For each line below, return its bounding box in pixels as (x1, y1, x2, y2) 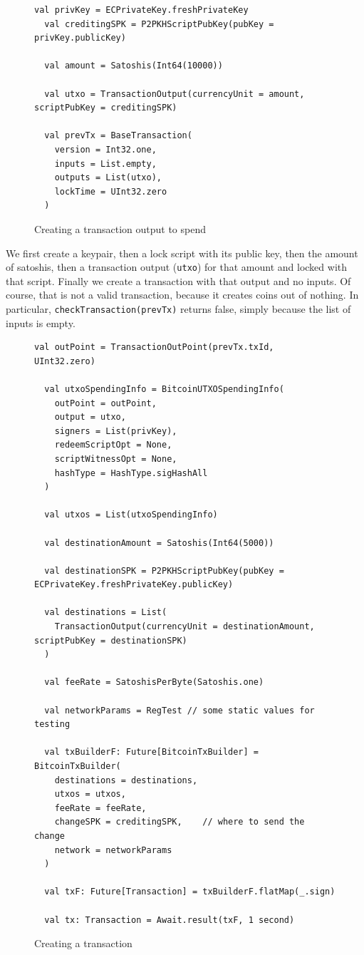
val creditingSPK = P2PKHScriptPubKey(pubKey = (44, 19, 274, 29)
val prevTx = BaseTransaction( (44, 130, 192, 141)
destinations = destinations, (54, 775, 198, 785)
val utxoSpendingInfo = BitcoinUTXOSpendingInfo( (44, 383, 284, 394)
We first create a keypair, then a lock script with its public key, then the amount (6, 245, 358, 260)
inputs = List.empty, (54, 158, 157, 169)
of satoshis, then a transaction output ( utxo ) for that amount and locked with (6, 259, 348, 274)
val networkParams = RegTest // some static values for (44, 705, 315, 716)
